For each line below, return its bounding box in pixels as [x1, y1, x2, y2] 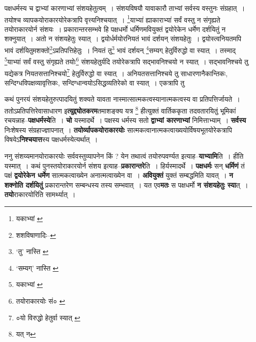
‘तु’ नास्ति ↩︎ [16, 246, 49, 256]
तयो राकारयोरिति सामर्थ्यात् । [4, 189, 76, 199]
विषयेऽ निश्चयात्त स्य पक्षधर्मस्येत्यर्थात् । [4, 134, 98, 144]
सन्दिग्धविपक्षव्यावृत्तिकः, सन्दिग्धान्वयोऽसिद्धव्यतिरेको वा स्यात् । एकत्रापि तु [4, 77, 185, 87]
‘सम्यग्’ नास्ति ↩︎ [16, 262, 59, 273]
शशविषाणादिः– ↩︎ [16, 229, 56, 240]
